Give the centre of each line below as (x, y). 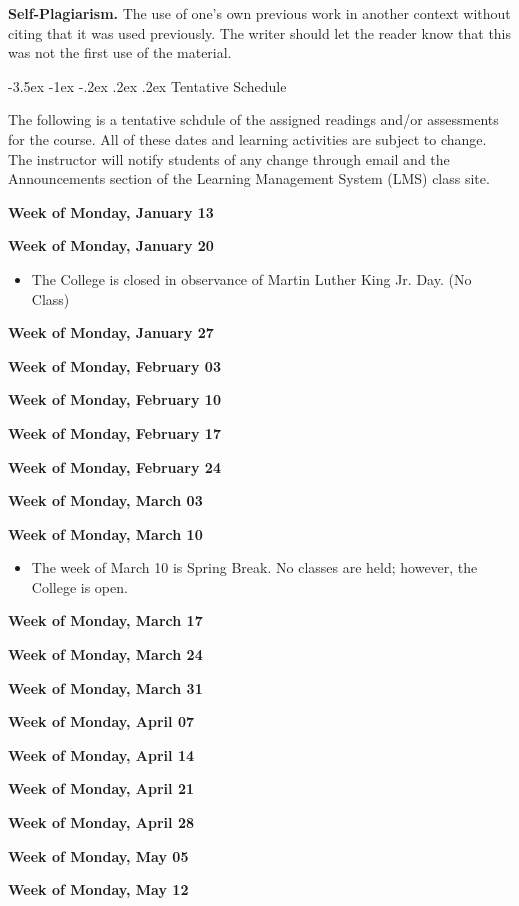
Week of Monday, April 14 (101, 754)
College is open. (79, 586)
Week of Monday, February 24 (114, 466)
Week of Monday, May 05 (98, 855)
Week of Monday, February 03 (114, 365)
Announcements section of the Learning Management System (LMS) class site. (249, 178)
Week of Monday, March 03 (105, 500)
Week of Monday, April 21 (101, 788)
